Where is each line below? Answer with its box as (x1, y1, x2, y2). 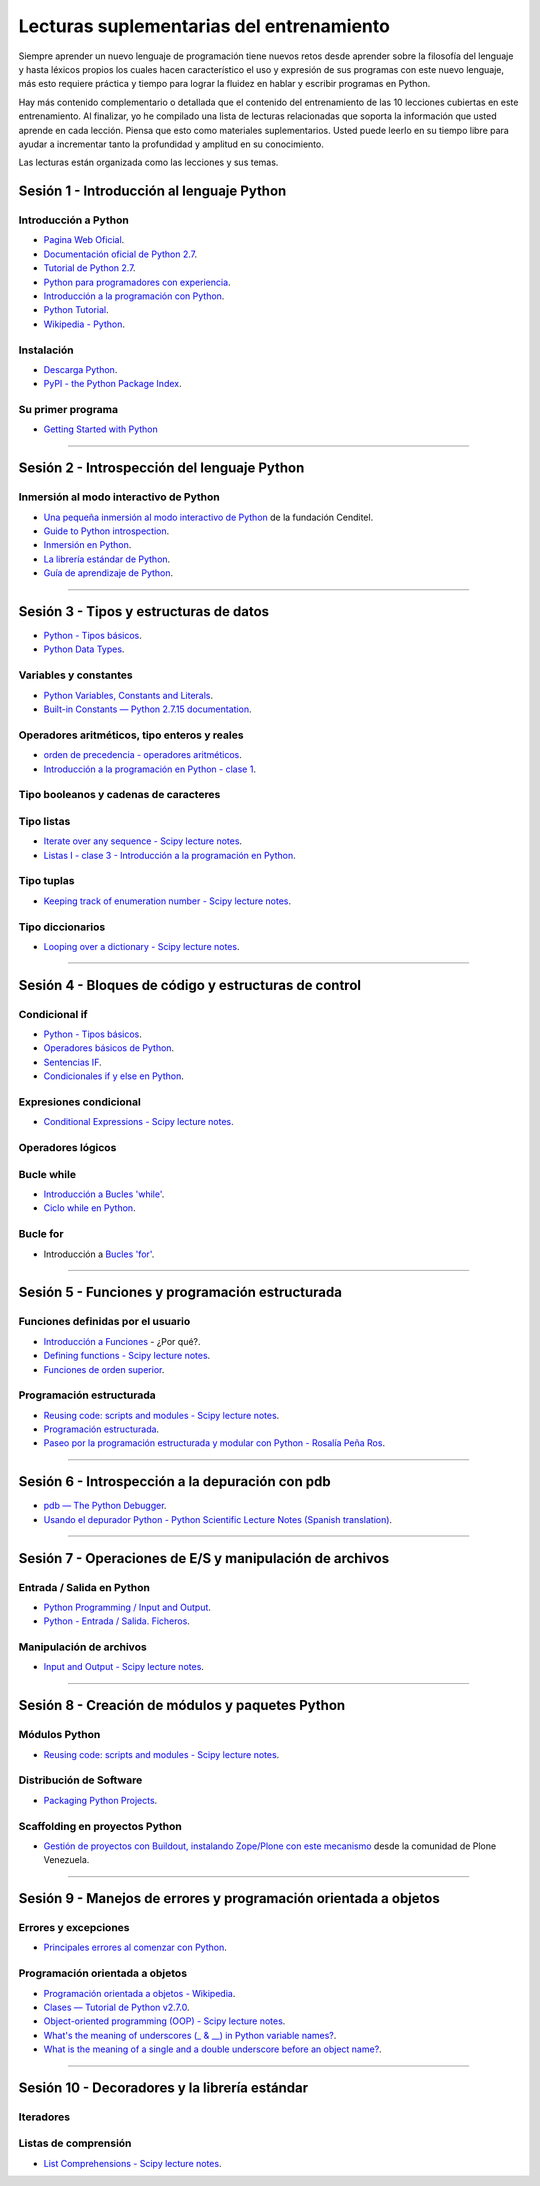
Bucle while (18, 1167, 77, 1181)
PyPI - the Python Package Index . (43, 378, 182, 390)
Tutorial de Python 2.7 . (43, 262, 136, 274)
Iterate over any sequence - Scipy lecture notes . (43, 835, 243, 847)
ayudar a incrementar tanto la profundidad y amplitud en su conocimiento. (18, 138, 324, 150)
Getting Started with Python (43, 423, 159, 435)
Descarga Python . (43, 363, 118, 375)
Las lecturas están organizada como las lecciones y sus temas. (18, 156, 279, 169)
